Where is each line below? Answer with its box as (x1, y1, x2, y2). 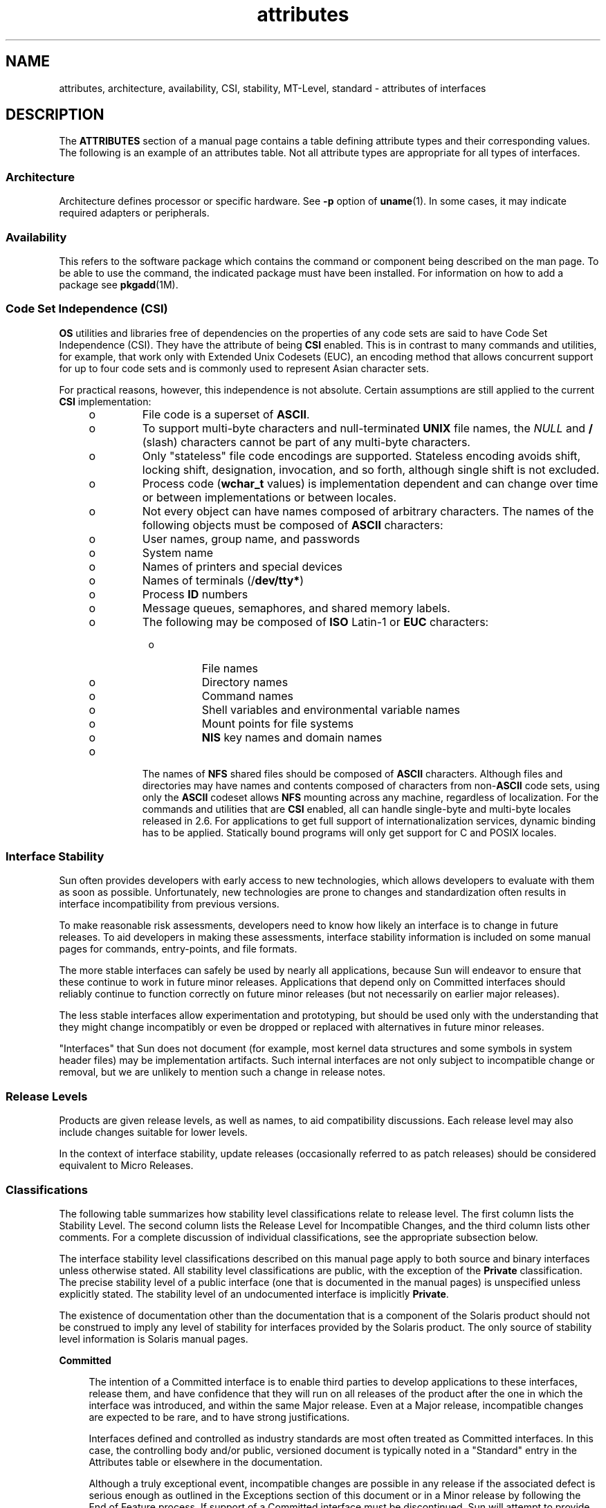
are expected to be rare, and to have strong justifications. (89, 1410, 350, 1423)
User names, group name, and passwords (142, 531, 360, 546)
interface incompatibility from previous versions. (59, 898, 279, 910)
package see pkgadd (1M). (59, 278, 178, 291)
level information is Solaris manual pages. (59, 1332, 248, 1345)
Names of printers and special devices (142, 559, 343, 573)
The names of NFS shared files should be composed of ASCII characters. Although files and (142, 767, 563, 780)
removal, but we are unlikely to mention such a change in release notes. (59, 1066, 386, 1078)
